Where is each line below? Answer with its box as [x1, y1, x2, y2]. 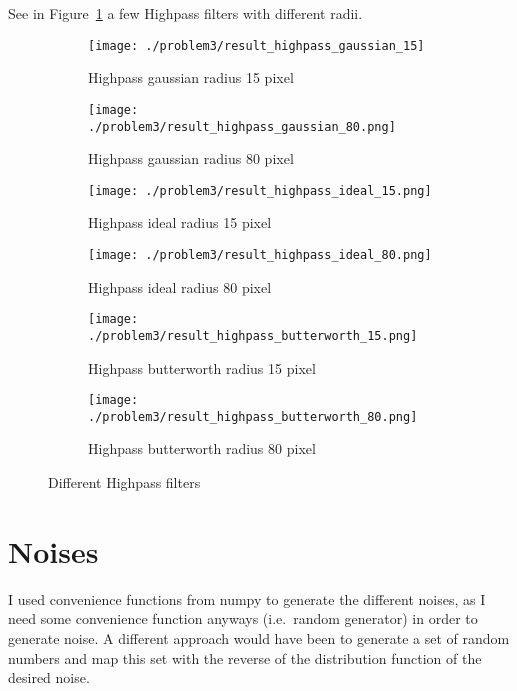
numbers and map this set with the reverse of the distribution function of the [8, 647, 482, 668]
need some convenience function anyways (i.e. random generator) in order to [8, 608, 478, 629]
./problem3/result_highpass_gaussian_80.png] [88, 119, 396, 134]
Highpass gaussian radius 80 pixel [88, 148, 294, 169]
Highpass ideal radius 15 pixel [88, 212, 272, 233]
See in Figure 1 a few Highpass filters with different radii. [8, 3, 363, 23]
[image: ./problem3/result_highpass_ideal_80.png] [88, 248, 432, 262]
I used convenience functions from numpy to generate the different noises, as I [8, 588, 486, 609]
